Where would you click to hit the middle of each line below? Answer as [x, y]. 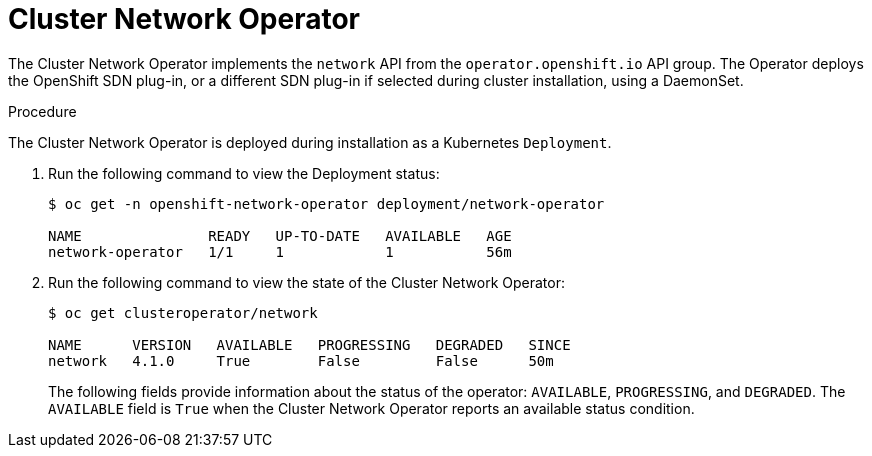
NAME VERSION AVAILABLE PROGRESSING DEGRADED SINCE [309, 344]
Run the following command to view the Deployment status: [244, 173]
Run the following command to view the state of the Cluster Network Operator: [306, 282]
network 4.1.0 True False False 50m [301, 360]
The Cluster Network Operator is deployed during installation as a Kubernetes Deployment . [310, 142]
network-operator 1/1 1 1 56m [280, 251]
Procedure [42, 111]
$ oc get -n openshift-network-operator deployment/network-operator [326, 203]
